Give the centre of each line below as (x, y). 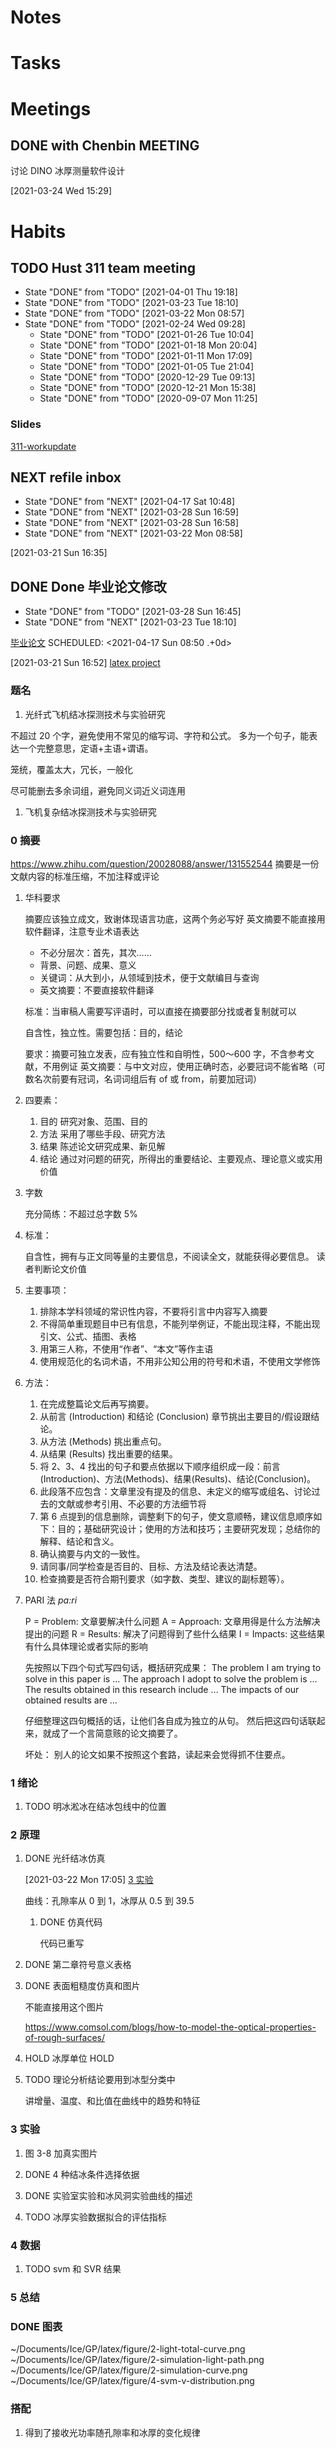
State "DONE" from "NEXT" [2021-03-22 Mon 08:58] (133, 533)
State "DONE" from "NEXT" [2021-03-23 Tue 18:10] (130, 622)
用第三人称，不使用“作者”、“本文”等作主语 (126, 1348)
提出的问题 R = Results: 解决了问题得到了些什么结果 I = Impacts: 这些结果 (175, 1633)
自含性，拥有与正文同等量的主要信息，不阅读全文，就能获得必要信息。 (169, 1256)
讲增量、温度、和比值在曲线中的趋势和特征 (112, 2101)
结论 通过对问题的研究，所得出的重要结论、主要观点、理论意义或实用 (181, 1158)
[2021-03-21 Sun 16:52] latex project (85, 663)
